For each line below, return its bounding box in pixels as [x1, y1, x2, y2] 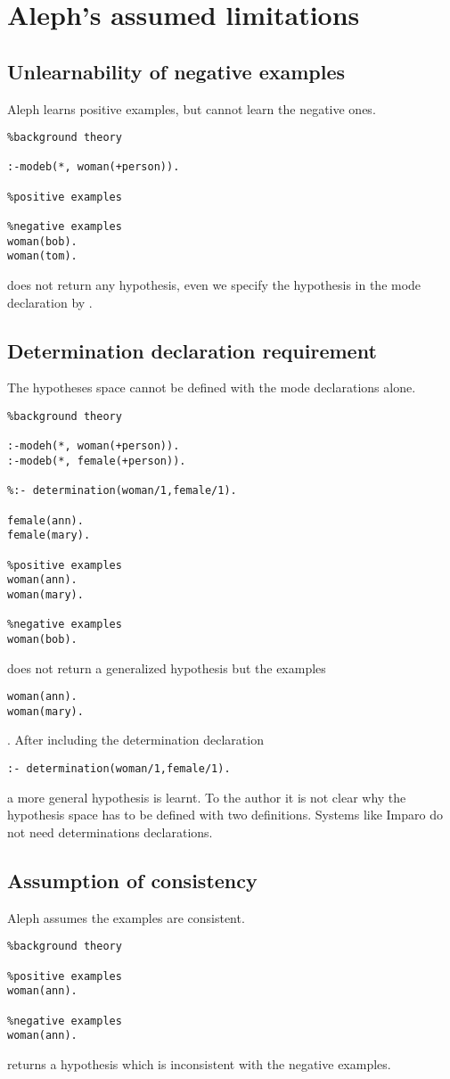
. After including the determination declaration [7, 730, 264, 749]
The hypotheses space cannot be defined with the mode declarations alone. [7, 378, 416, 397]
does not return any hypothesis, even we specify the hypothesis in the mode [7, 276, 421, 294]
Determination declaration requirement [7, 336, 377, 364]
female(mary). [7, 529, 91, 542]
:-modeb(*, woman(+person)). [7, 161, 180, 174]
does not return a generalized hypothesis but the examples [7, 658, 326, 677]
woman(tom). [7, 250, 78, 263]
